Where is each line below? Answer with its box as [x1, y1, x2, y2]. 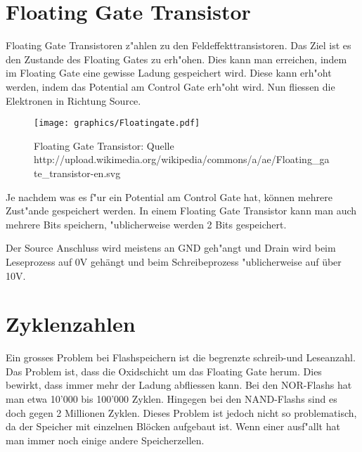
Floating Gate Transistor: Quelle [34, 138, 174, 153]
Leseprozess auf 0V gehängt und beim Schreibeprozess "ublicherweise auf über [6, 254, 342, 269]
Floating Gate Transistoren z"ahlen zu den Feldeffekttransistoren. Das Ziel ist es [6, 38, 351, 53]
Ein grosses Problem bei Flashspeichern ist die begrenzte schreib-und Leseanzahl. [6, 350, 356, 365]
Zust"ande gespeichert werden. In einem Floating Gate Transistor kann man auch [6, 203, 357, 218]
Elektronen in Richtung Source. [6, 93, 141, 108]
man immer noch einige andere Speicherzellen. [6, 432, 205, 447]
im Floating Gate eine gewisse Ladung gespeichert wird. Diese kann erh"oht [6, 65, 332, 80]
